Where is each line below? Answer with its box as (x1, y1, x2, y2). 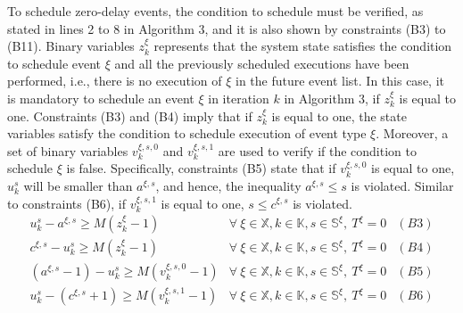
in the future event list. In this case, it (236, 71, 444, 90)
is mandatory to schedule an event (7, 88, 194, 107)
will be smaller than (23, 176, 133, 194)
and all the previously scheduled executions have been (114, 54, 409, 72)
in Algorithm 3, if (284, 88, 380, 107)
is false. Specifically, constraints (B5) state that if (66, 159, 336, 177)
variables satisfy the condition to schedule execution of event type (7, 124, 367, 143)
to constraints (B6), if (7, 194, 126, 212)
